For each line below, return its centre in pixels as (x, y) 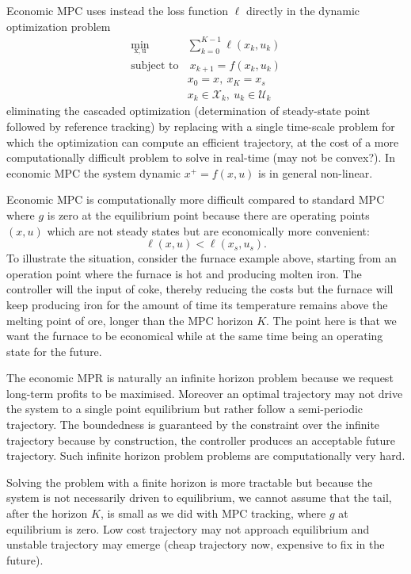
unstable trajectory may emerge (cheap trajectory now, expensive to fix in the (196, 544)
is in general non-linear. (316, 172)
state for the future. (54, 351)
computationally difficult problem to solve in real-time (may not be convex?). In (201, 157)
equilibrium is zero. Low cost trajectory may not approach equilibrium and (188, 528)
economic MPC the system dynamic (94, 172)
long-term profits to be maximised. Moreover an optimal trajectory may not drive (205, 393)
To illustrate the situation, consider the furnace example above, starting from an (202, 258)
